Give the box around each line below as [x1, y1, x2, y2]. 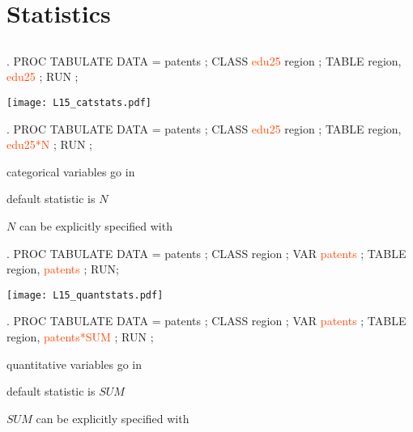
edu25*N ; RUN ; [6, 136, 92, 153]
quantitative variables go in [6, 355, 142, 372]
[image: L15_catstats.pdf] [6, 96, 151, 108]
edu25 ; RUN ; [6, 68, 79, 85]
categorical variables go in [6, 163, 135, 180]
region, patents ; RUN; [6, 260, 119, 277]
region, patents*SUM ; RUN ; [6, 328, 154, 345]
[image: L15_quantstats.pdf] [6, 289, 164, 301]
